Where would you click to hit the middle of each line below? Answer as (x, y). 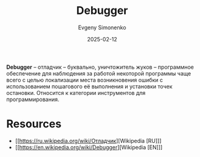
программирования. (33, 99)
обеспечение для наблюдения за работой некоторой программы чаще (99, 73)
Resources (34, 124)
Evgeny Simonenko (102, 27)
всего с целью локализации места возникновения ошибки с (84, 80)
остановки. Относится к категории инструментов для (76, 92)
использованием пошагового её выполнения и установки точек (89, 86)
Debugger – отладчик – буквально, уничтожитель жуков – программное (100, 67)
